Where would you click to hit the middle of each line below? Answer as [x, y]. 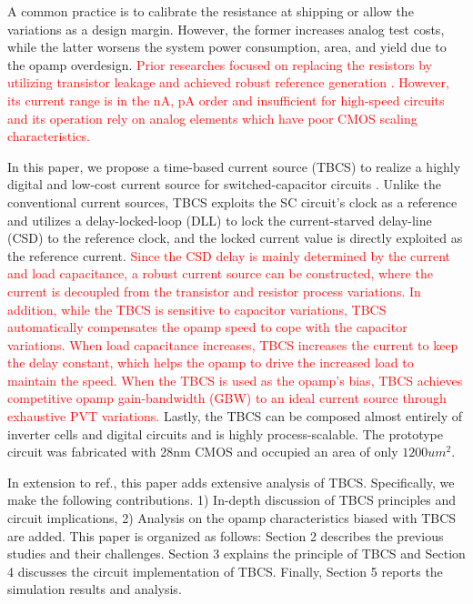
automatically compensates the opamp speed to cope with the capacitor [207, 327]
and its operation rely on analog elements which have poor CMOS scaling [212, 118]
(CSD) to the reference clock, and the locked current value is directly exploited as [235, 238]
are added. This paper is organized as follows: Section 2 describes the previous [226, 535]
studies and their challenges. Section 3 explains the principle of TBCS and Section [236, 554]
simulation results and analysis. [95, 589]
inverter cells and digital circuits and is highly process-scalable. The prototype [225, 433]
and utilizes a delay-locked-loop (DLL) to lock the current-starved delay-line [220, 220]
